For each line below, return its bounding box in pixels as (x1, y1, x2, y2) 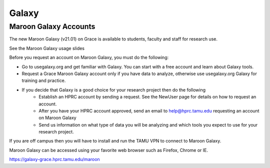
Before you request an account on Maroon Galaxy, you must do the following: (9, 54, 169, 60)
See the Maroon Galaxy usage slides (9, 45, 85, 51)
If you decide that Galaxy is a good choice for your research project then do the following (21, 86, 206, 92)
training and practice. (21, 77, 66, 83)
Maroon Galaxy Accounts (9, 22, 95, 31)
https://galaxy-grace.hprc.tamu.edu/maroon (9, 156, 100, 162)
